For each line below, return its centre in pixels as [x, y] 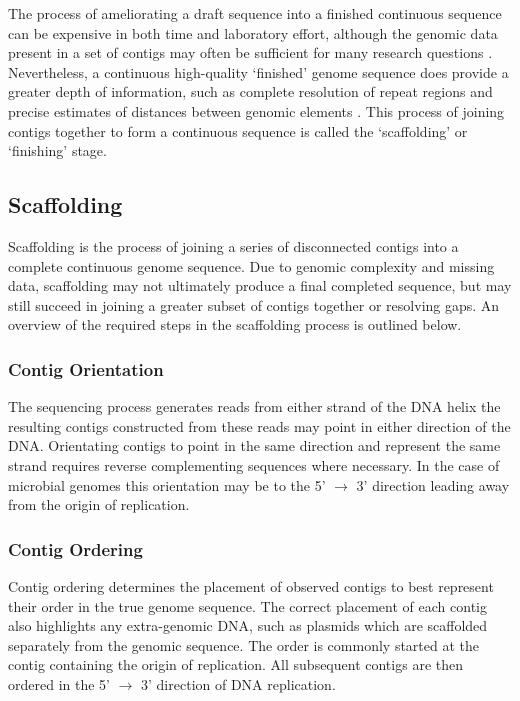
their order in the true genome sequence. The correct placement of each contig [247, 605]
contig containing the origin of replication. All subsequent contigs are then [235, 664]
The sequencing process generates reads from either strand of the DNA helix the [254, 406]
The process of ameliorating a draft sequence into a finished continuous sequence [255, 13]
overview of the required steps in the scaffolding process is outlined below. [235, 324]
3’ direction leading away [433, 484]
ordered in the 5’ [59, 683]
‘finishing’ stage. [57, 150]
